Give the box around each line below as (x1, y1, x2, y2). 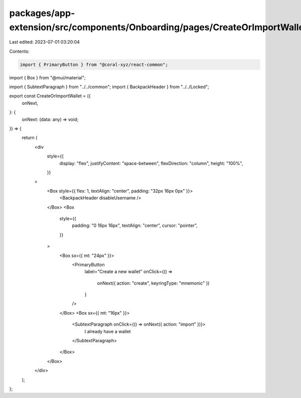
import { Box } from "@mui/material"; (9, 74, 86, 80)
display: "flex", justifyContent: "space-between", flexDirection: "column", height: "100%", (59, 160, 243, 166)
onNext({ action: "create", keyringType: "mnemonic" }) (97, 280, 210, 286)
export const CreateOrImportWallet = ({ (9, 93, 91, 99)
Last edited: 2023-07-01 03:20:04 (9, 39, 80, 45)
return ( (22, 135, 38, 141)
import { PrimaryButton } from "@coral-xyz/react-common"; (20, 62, 168, 67)
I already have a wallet (84, 328, 131, 334)
